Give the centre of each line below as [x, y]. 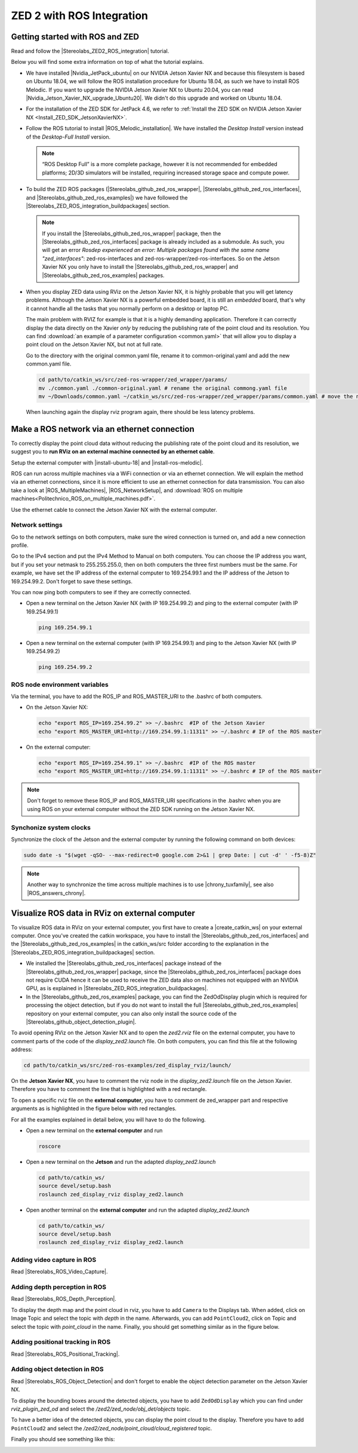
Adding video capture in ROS [54, 1260]
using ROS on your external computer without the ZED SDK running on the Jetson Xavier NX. [141, 809]
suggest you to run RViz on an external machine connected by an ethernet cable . [113, 451]
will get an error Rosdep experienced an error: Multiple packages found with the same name [156, 250]
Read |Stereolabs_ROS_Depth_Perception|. [64, 1299]
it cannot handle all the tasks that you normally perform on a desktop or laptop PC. [127, 308]
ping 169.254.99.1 [65, 627]
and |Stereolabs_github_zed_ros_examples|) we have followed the [107, 198]
